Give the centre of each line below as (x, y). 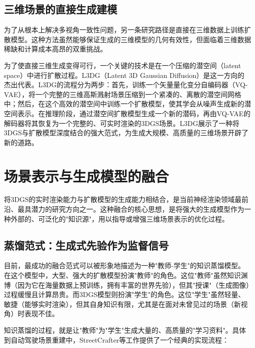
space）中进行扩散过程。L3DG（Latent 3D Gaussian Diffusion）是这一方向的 (124, 75)
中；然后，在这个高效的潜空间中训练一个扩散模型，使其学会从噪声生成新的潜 (127, 104)
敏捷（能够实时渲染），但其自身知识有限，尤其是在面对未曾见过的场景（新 (122, 304)
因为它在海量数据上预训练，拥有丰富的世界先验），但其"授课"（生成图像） (133, 285)
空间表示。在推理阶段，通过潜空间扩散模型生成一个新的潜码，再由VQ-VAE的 (127, 113)
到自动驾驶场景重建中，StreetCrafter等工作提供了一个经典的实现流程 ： (116, 339)
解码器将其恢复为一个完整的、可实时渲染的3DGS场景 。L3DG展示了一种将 (122, 123)
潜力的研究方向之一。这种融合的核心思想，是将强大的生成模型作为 (138, 209)
